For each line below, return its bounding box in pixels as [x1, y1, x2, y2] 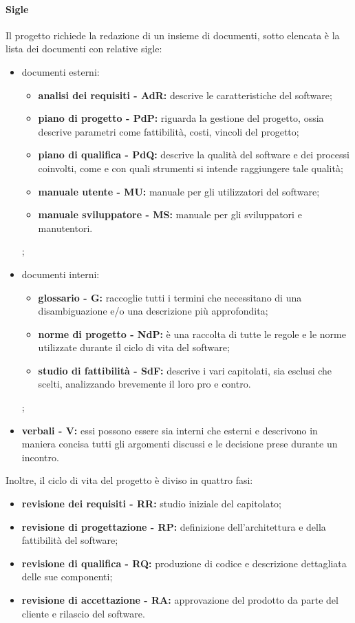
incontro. [21, 450, 59, 464]
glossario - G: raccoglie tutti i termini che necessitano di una [38, 290, 302, 304]
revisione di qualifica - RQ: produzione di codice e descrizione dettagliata [21, 556, 347, 570]
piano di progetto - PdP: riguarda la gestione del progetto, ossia [38, 111, 324, 125]
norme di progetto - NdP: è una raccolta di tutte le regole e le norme [38, 326, 346, 341]
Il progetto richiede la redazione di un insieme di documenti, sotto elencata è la [6, 28, 340, 42]
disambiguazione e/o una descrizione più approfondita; [38, 304, 268, 318]
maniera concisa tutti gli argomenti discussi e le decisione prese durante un [21, 436, 338, 451]
